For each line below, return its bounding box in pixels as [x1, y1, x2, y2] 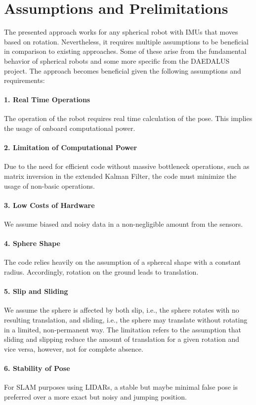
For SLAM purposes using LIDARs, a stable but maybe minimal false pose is [4, 382, 238, 392]
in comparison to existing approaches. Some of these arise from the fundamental [4, 46, 247, 56]
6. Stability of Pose [4, 363, 70, 373]
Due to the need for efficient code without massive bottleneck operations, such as [4, 161, 250, 171]
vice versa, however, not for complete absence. [4, 343, 143, 354]
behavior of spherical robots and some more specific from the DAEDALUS [4, 55, 230, 66]
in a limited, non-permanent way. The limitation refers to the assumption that [4, 324, 241, 334]
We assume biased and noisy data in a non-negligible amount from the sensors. [4, 219, 243, 229]
